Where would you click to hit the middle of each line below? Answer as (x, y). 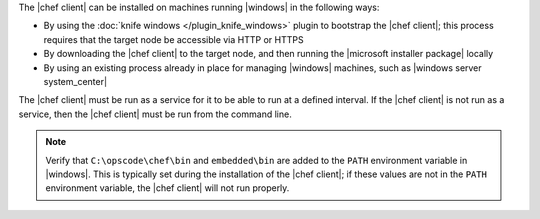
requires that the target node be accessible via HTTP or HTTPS (173, 39)
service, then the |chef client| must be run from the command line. (155, 114)
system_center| (75, 81)
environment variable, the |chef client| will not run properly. (167, 188)
